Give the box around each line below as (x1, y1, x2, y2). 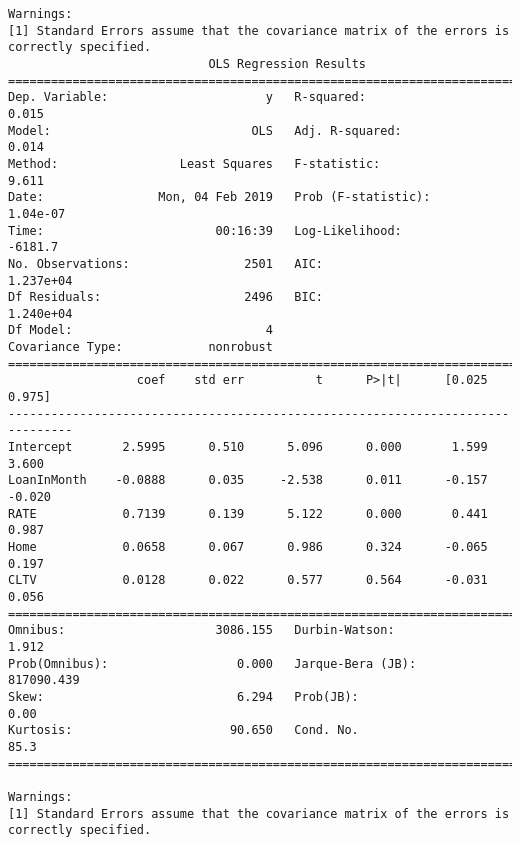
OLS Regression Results (208, 56, 366, 71)
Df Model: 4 (8, 323, 273, 338)
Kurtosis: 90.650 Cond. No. (8, 723, 359, 738)
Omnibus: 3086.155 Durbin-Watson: (8, 623, 395, 638)
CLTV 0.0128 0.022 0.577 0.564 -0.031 (8, 573, 488, 588)
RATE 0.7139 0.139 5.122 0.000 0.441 (8, 506, 488, 521)
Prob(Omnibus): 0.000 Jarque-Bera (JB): (8, 656, 417, 671)
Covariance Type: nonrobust (8, 340, 273, 355)
